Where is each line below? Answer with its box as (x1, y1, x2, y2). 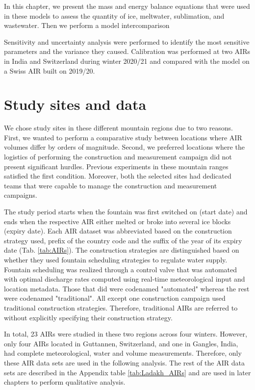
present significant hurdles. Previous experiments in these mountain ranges (4, 161, 229, 171)
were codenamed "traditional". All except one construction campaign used (4, 293, 226, 303)
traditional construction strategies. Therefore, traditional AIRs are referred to (4, 302, 238, 312)
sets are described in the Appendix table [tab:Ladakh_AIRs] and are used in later (4, 367, 251, 377)
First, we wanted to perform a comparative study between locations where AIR (4, 132, 242, 142)
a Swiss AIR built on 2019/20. (4, 65, 95, 76)
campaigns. (4, 190, 37, 200)
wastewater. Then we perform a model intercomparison (4, 20, 170, 30)
